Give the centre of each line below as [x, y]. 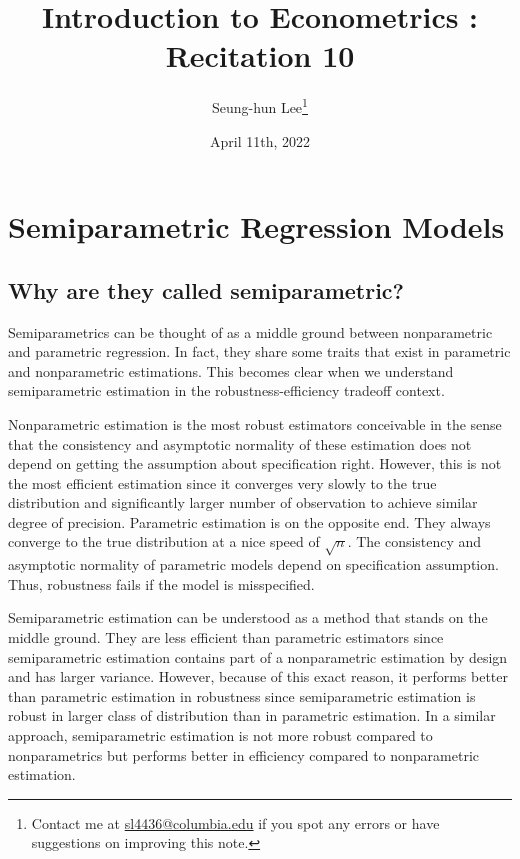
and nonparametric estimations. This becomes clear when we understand [231, 370]
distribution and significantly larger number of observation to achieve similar [243, 502]
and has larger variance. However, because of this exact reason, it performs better [258, 676]
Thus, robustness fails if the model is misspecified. [161, 583]
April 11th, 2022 [259, 140]
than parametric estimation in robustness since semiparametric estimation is [242, 695]
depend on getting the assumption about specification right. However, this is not [255, 463]
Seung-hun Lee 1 [260, 105]
